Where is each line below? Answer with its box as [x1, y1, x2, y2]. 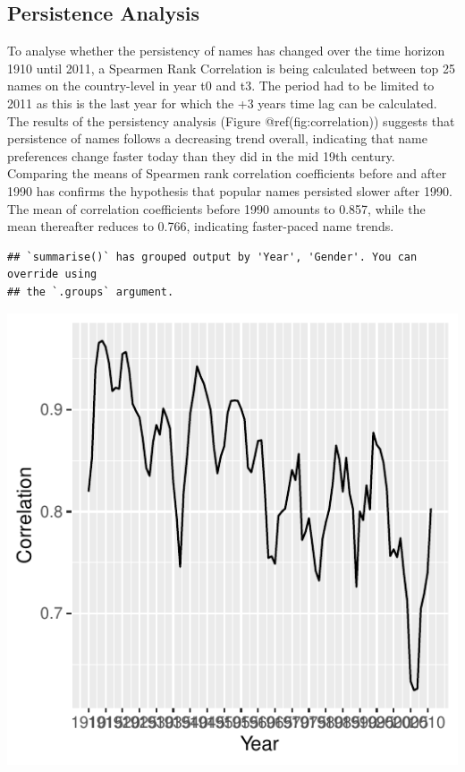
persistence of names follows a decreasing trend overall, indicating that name [7, 129, 427, 148]
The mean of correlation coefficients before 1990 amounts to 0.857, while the [7, 199, 426, 218]
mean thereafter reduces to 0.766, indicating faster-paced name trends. [7, 217, 394, 236]
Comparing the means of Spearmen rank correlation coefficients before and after [7, 164, 447, 183]
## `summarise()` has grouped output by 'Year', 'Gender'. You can [7, 250, 418, 263]
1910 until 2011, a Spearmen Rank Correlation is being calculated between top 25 [7, 58, 455, 77]
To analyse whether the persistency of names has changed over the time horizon [7, 41, 445, 60]
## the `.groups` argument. [7, 285, 174, 298]
